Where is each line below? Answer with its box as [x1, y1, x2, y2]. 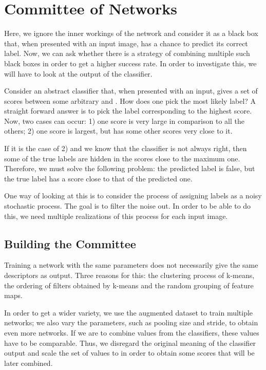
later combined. [4, 357, 53, 368]
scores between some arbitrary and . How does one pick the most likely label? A [4, 95, 256, 106]
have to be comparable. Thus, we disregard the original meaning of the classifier [4, 337, 256, 348]
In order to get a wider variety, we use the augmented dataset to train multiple [4, 307, 253, 318]
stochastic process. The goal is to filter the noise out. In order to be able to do [4, 200, 251, 211]
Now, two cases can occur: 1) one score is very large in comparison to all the [4, 115, 244, 126]
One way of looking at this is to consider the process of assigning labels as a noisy [4, 190, 262, 201]
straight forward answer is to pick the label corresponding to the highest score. [4, 105, 252, 116]
